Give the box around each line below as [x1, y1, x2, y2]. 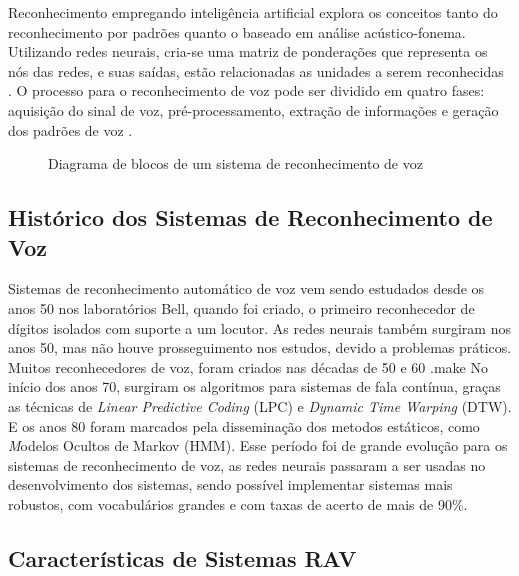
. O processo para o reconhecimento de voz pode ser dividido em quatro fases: [8, 80, 485, 101]
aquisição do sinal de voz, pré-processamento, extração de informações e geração [8, 99, 499, 120]
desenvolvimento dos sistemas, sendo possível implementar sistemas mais [8, 474, 453, 495]
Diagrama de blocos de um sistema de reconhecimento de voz [48, 153, 423, 174]
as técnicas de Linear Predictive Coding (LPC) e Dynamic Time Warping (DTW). [8, 395, 512, 416]
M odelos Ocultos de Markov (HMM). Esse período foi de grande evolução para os [8, 435, 508, 456]
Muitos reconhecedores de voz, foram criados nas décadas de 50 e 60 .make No [8, 356, 488, 377]
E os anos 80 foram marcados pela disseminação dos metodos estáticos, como [8, 415, 480, 436]
